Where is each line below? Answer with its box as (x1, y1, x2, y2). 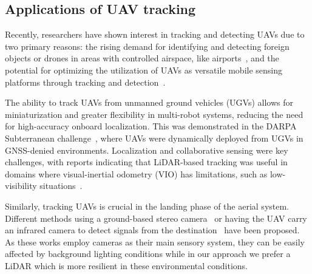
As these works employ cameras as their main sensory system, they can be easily (5, 235, 305, 248)
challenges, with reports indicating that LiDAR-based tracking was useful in (5, 156, 288, 168)
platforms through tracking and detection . (5, 75, 166, 88)
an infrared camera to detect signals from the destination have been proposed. (5, 224, 300, 236)
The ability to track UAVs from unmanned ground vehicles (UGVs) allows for (5, 96, 294, 109)
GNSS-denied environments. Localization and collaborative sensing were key (5, 143, 288, 156)
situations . (39, 179, 83, 192)
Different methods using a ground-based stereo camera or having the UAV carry (5, 211, 307, 224)
